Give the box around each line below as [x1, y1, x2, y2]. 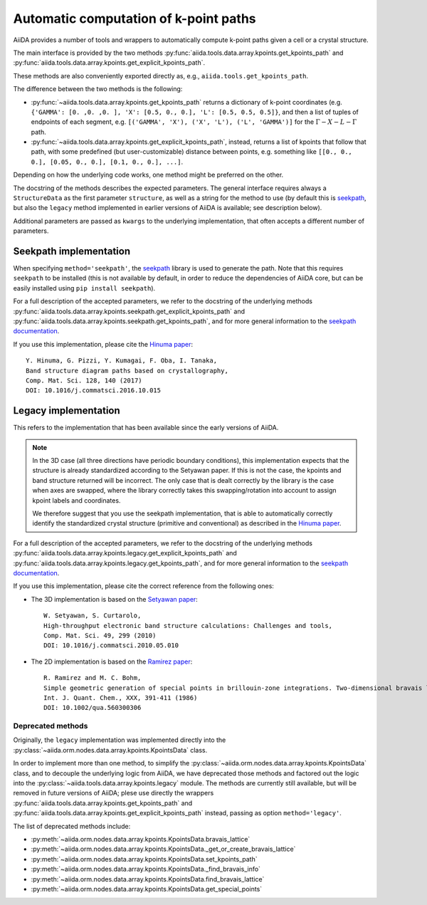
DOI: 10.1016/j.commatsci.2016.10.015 [26, 387, 162, 394]
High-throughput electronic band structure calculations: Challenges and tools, [43, 622, 333, 629]
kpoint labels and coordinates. [32, 496, 121, 505]
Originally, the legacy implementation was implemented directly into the [13, 736, 226, 744]
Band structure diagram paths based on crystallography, [26, 367, 229, 375]
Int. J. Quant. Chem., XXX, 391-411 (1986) [43, 694, 198, 701]
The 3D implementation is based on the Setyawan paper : [31, 595, 199, 603]
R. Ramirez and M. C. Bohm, [43, 674, 142, 682]
